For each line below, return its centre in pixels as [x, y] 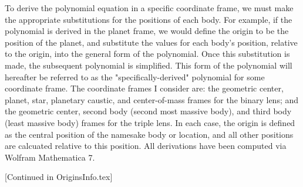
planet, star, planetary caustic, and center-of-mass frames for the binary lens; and [152, 99]
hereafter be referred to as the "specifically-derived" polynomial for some [135, 76]
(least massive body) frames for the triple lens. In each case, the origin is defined [150, 122]
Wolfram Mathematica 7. [50, 157]
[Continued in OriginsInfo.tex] [59, 177]
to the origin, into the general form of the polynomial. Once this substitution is [147, 54]
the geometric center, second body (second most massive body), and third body [148, 111]
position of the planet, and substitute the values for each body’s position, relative [151, 42]
